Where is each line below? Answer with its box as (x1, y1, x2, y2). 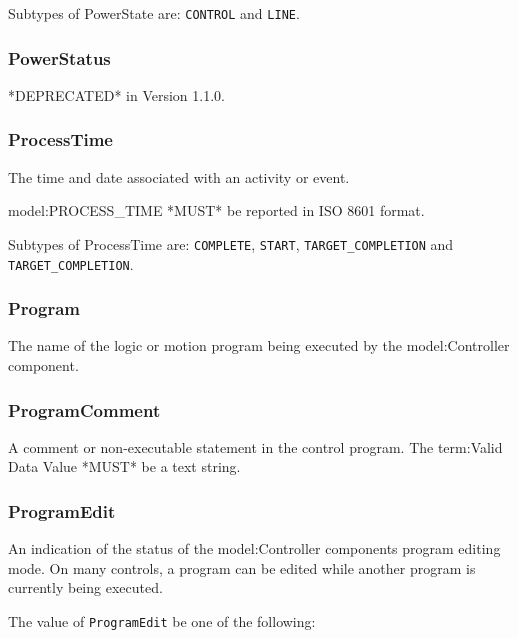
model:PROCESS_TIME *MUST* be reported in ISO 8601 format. (8, 200, 425, 221)
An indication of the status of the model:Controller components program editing (8, 538, 501, 559)
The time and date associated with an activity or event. (8, 166, 350, 187)
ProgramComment (8, 397, 161, 422)
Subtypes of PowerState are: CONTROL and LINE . (8, 3, 300, 23)
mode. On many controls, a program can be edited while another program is (8, 557, 476, 578)
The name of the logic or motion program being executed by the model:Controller (8, 335, 510, 356)
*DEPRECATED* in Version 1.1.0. (8, 84, 225, 105)
